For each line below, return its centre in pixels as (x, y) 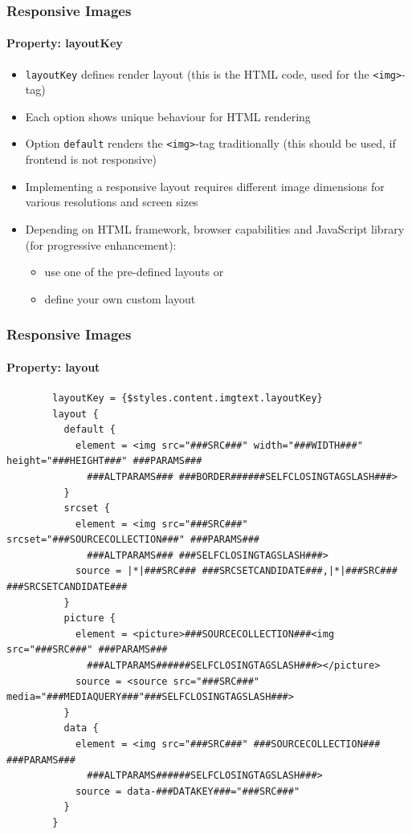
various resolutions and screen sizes (112, 202)
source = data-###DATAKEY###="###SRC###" (188, 791)
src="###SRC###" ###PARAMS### (87, 650)
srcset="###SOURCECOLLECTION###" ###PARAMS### (133, 540)
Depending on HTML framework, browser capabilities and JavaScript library (215, 228)
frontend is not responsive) (91, 159)
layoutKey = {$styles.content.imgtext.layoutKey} (188, 398)
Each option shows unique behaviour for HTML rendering (168, 116)
